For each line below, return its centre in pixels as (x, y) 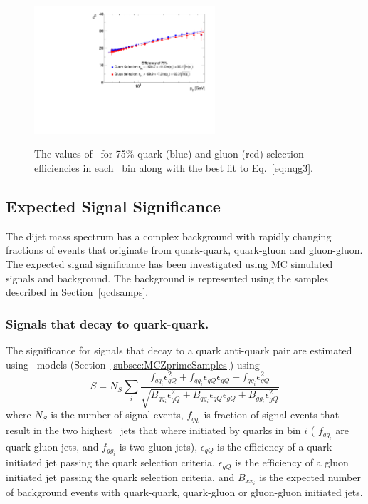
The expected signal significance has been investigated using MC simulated (169, 263)
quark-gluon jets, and (52, 446)
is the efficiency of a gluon (292, 462)
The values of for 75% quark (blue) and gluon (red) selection (169, 154)
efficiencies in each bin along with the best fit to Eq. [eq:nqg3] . (174, 167)
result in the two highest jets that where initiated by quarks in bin (153, 430)
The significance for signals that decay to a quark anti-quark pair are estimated (179, 350)
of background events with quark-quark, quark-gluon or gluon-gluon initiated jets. (184, 492)
